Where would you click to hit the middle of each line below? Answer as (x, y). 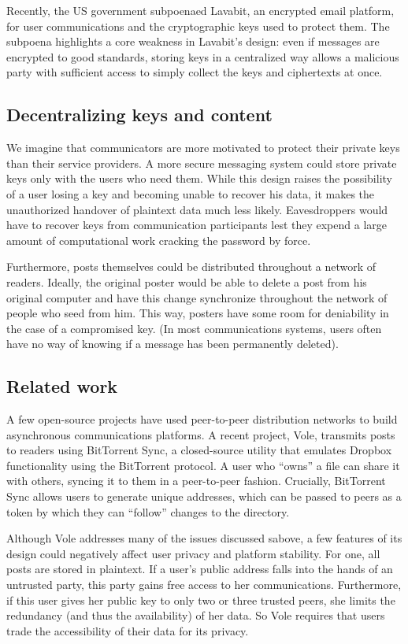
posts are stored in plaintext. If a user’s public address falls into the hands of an (200, 569)
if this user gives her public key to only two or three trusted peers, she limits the (201, 600)
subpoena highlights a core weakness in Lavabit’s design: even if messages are (193, 41)
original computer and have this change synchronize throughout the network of (197, 297)
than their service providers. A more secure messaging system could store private (202, 163)
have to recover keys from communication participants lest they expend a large (197, 225)
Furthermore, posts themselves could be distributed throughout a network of (191, 266)
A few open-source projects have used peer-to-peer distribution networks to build (202, 419)
